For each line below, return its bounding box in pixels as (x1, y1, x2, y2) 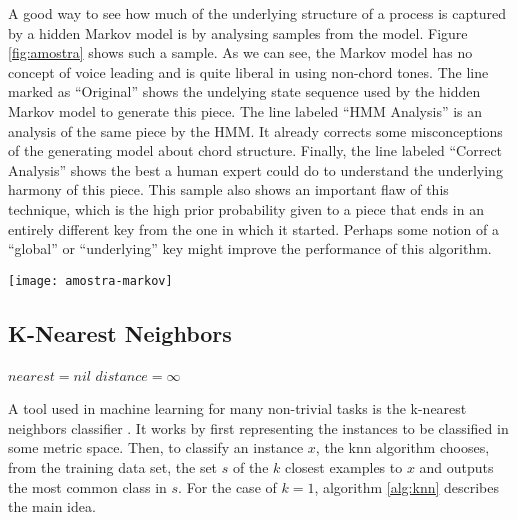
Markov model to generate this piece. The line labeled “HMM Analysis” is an (8, 100, 483, 121)
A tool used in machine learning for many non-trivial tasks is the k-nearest (8, 398, 467, 419)
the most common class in (8, 476, 167, 497)
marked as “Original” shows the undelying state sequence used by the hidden (8, 81, 481, 102)
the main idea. (8, 496, 96, 517)
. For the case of (178, 476, 277, 497)
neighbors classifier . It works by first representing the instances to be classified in (8, 417, 509, 438)
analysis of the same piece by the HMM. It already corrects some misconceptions (8, 120, 503, 141)
